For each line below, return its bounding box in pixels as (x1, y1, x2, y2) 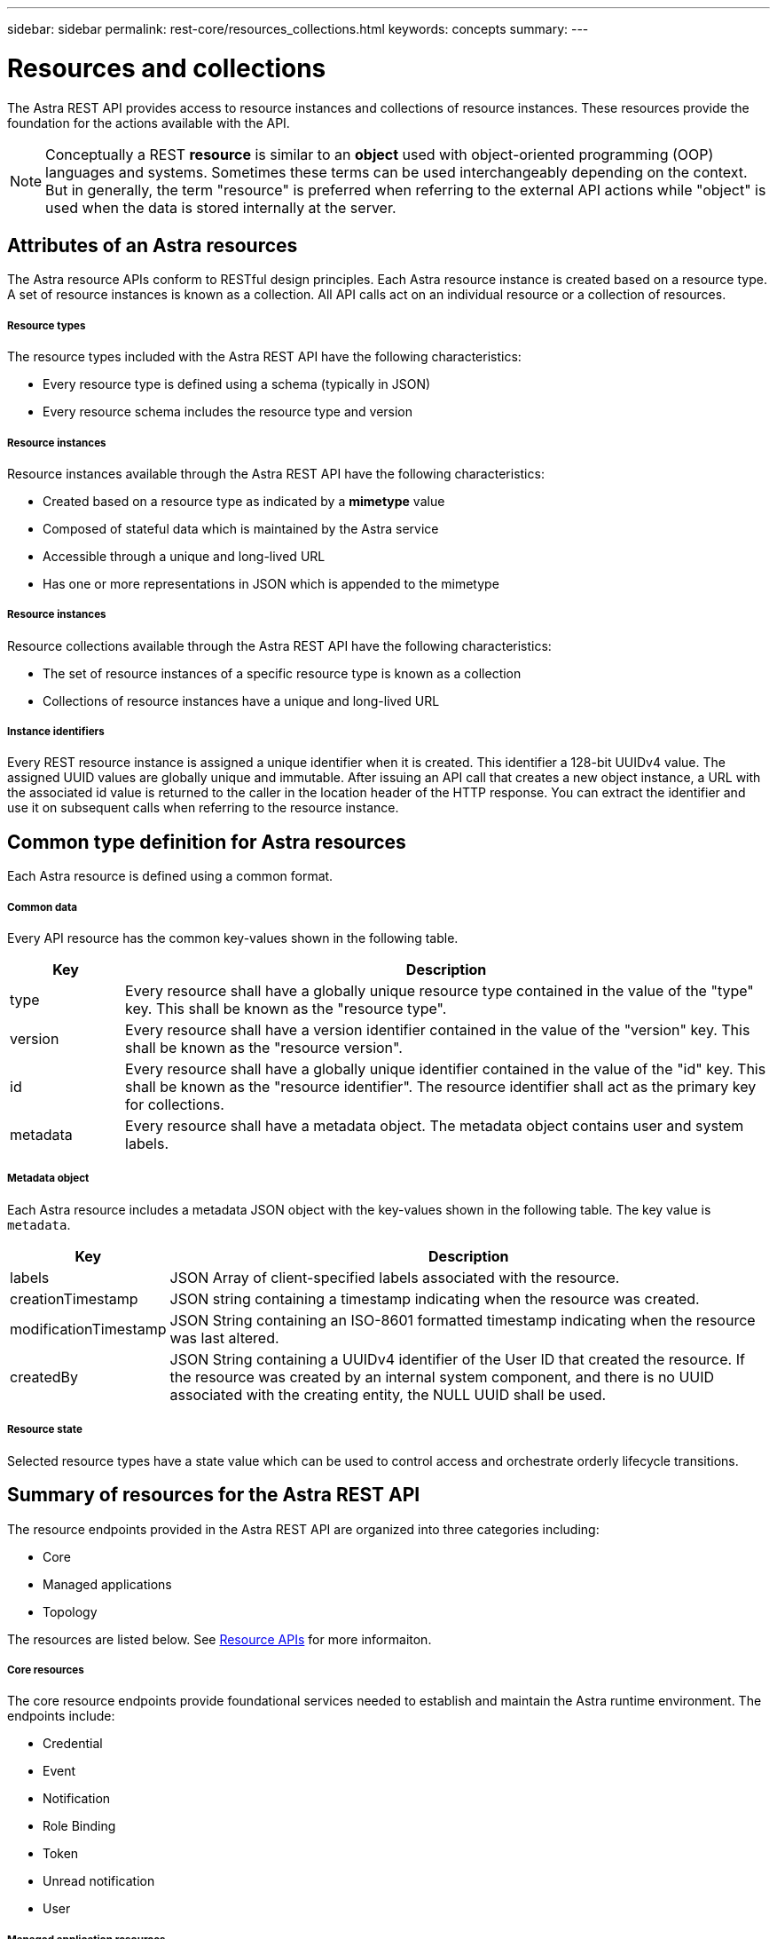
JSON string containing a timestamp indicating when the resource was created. (169, 1289, 700, 1308)
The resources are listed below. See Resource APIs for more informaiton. (7, 1631, 432, 1647)
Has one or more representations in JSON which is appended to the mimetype (43, 575, 499, 591)
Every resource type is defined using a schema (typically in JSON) (43, 376, 431, 392)
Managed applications (43, 1576, 172, 1592)
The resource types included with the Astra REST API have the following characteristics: (7, 349, 522, 365)
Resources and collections (7, 52, 326, 83)
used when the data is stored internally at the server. (45, 198, 396, 217)
